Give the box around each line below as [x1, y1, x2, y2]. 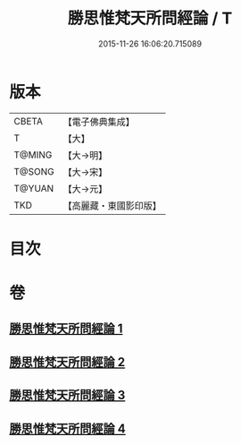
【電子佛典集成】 [62, 116, 136, 128]
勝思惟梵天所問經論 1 [9, 321, 123, 337]
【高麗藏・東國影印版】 [62, 199, 162, 211]
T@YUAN [13, 182, 54, 194]
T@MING [13, 149, 53, 161]
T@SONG [13, 165, 55, 177]
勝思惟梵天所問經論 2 [9, 355, 126, 370]
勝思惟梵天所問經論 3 [9, 388, 126, 403]
